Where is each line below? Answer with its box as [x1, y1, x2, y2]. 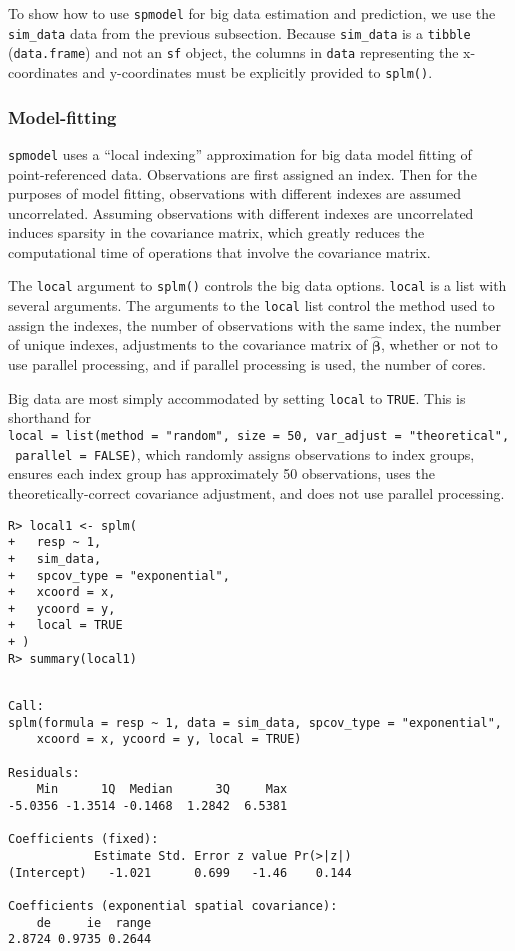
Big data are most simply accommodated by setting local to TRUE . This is [8, 387, 466, 408]
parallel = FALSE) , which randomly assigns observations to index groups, [15, 443, 475, 464]
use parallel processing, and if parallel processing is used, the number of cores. [8, 354, 487, 375]
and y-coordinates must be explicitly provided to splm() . [82, 61, 433, 82]
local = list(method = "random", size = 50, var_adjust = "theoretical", [8, 429, 510, 444]
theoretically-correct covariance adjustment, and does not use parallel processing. [8, 482, 505, 503]
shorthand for [8, 407, 92, 428]
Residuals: [8, 765, 80, 780]
